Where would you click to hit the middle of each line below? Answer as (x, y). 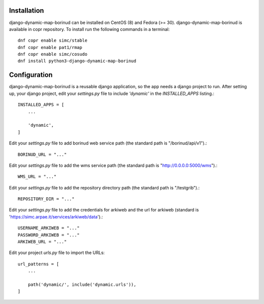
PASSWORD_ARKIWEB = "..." (49, 235)
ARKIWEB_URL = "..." (42, 242)
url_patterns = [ (38, 264)
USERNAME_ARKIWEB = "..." (49, 228)
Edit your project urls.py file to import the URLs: (57, 253)
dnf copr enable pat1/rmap (50, 47)
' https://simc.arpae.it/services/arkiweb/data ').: (56, 217)
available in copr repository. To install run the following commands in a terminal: (89, 29)
